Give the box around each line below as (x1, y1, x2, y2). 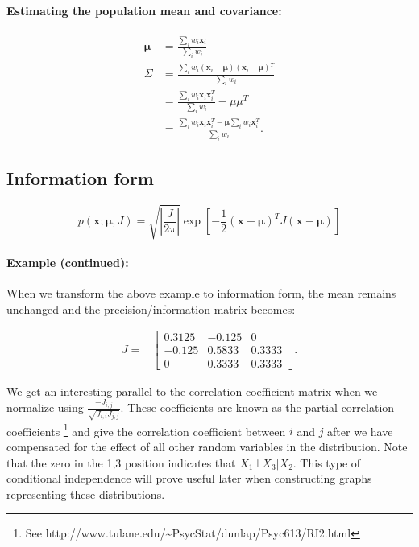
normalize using (6, 399, 84, 416)
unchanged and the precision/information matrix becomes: (6, 300, 296, 317)
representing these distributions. (6, 485, 165, 502)
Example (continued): (6, 254, 129, 271)
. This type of (292, 454, 361, 471)
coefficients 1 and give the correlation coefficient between (6, 420, 286, 439)
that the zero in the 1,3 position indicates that (6, 454, 236, 471)
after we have (327, 422, 393, 439)
